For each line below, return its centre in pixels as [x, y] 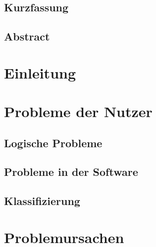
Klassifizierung [42, 201]
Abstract [27, 36]
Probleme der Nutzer [78, 111]
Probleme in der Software [71, 172]
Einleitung [40, 72]
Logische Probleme [53, 143]
